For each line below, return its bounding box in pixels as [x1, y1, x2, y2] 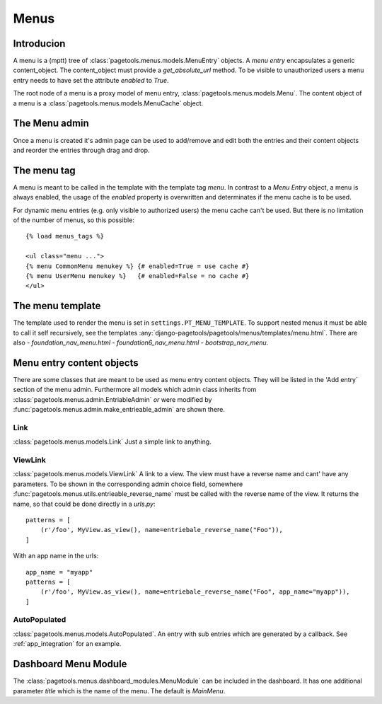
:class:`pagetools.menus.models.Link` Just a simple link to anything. [13, 437, 212, 446]
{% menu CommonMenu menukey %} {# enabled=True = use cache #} [25, 262, 250, 270]
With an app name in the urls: [13, 552, 99, 560]
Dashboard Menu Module [13, 658, 127, 670]
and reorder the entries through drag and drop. [13, 146, 150, 154]
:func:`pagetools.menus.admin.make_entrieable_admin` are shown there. [13, 405, 226, 414]
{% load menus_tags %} [25, 232, 105, 241]
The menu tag [13, 164, 76, 176]
